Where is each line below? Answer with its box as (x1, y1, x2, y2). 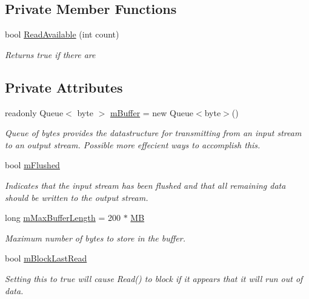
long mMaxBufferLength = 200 (5, 211, 121, 224)
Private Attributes (5, 77, 123, 96)
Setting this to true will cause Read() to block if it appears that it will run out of (5, 272, 303, 284)
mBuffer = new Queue (110, 106, 194, 119)
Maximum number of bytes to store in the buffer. (5, 231, 186, 244)
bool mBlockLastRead (5, 252, 87, 264)
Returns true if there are (5, 48, 96, 61)
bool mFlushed (5, 159, 60, 171)
